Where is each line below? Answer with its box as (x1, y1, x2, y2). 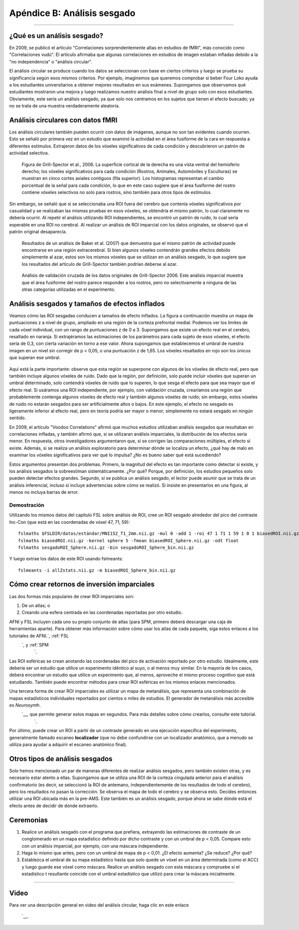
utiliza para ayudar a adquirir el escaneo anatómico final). (9, 742, 127, 747)
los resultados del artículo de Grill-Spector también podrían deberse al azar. (21, 261, 178, 267)
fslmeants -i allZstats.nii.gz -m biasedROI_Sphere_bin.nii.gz (18, 567, 176, 573)
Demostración (9, 501, 44, 508)
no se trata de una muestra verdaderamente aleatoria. (9, 103, 120, 109)
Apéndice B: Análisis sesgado (9, 7, 136, 18)
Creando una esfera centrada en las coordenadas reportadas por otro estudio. (21, 610, 183, 616)
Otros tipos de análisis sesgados (9, 755, 113, 763)
